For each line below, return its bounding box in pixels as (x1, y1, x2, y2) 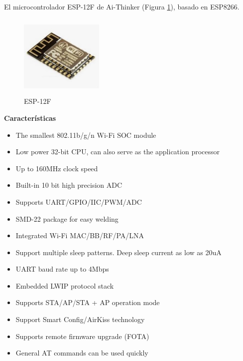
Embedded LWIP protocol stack (15, 280, 114, 291)
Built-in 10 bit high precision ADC (15, 180, 122, 190)
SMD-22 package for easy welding (15, 213, 119, 224)
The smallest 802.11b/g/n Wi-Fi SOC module (15, 129, 156, 140)
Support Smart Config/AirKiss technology (15, 314, 145, 325)
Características (4, 112, 56, 123)
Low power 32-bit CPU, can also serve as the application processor (15, 146, 220, 157)
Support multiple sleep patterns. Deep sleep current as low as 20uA (15, 247, 222, 257)
